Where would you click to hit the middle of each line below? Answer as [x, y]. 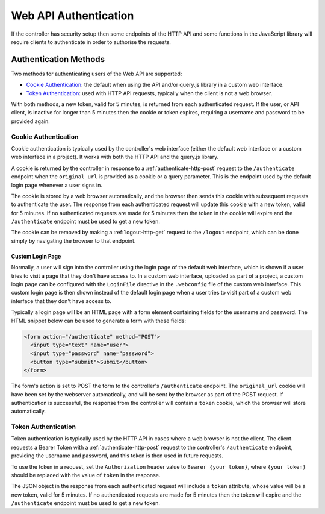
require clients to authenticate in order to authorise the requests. [91, 42]
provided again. [31, 121]
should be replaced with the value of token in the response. [86, 475]
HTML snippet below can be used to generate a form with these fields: [99, 321]
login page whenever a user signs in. [57, 185]
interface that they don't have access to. [61, 301]
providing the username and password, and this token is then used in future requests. [117, 456]
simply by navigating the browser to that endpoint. [73, 240]
